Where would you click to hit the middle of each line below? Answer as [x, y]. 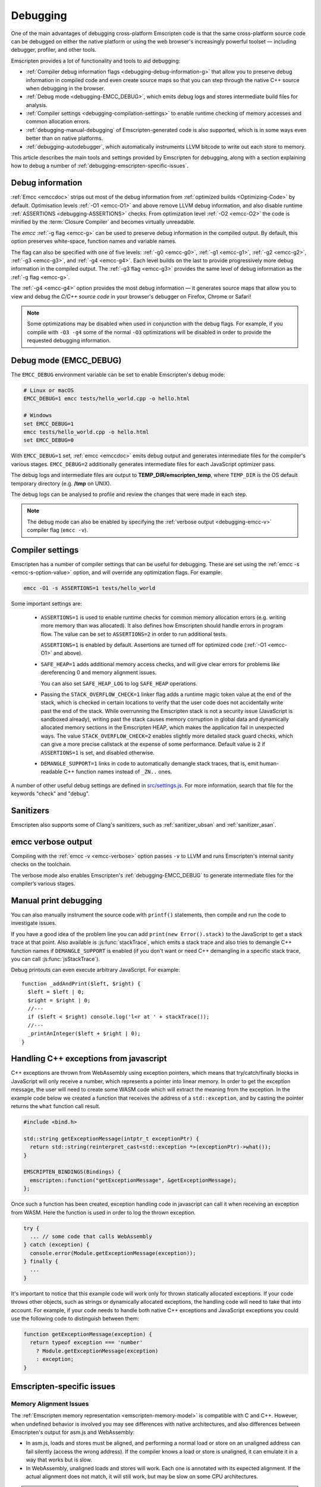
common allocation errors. [58, 121]
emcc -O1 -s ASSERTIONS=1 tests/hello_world [89, 588]
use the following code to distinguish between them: [75, 1318]
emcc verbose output [51, 842]
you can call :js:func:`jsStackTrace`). [56, 959]
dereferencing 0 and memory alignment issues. [99, 673]
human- [269, 764]
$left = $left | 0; [56, 992]
